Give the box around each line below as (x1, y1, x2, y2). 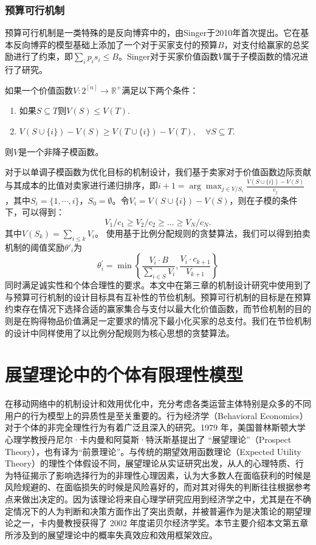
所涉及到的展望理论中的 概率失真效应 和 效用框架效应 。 (5, 528, 218, 541)
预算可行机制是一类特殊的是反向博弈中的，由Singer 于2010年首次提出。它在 (5, 26, 301, 39)
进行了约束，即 (13, 50, 73, 63)
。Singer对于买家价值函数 (118, 50, 219, 63)
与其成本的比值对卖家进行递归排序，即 (5, 179, 158, 192)
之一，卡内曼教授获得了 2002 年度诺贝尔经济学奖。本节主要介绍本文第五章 (13, 516, 309, 529)
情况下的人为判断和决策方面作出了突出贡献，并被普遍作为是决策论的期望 (13, 504, 303, 517)
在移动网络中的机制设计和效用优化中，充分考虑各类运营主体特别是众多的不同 (5, 397, 311, 410)
